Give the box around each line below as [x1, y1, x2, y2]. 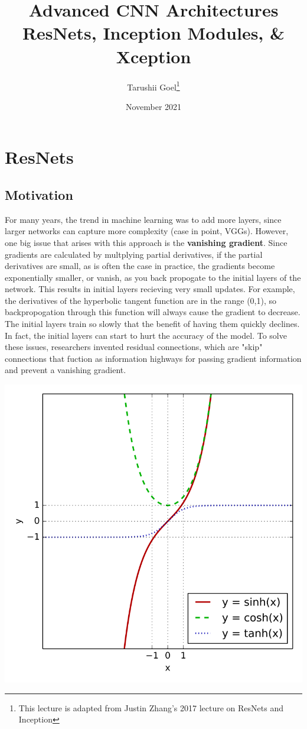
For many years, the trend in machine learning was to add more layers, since [5, 213, 282, 225]
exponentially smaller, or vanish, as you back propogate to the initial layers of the [5, 271, 301, 283]
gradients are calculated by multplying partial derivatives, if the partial [5, 248, 263, 260]
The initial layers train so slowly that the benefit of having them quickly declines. [5, 317, 300, 330]
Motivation [5, 185, 73, 203]
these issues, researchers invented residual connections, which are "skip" [5, 341, 263, 353]
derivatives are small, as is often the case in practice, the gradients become [5, 260, 275, 272]
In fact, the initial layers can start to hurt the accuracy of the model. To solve [5, 329, 287, 341]
